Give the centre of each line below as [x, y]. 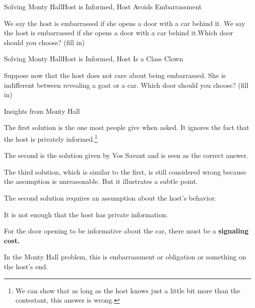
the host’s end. [26, 266]
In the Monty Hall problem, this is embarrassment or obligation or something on [125, 257]
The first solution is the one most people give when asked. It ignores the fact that [127, 127]
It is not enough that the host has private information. [86, 214]
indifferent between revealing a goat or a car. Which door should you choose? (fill [126, 85]
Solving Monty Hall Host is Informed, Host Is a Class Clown [94, 59]
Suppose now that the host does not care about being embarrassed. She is [115, 75]
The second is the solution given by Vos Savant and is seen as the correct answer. [126, 155]
